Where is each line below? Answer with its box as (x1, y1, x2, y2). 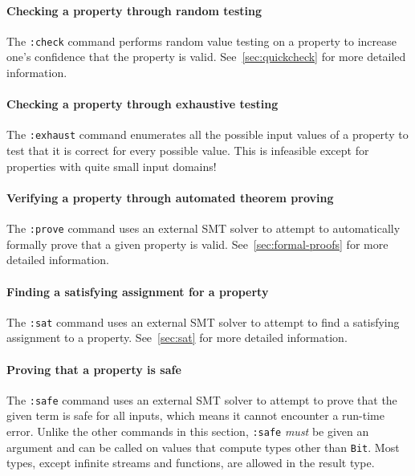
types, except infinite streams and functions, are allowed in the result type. (6, 454, 375, 471)
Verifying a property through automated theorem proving (6, 189, 334, 205)
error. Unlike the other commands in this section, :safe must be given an (6, 423, 369, 440)
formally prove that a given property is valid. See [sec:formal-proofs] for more (6, 235, 389, 252)
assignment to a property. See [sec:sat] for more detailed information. (6, 329, 348, 346)
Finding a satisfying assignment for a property (6, 283, 269, 299)
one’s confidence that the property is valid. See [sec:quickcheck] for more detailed (6, 48, 406, 65)
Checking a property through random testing (6, 2, 262, 18)
